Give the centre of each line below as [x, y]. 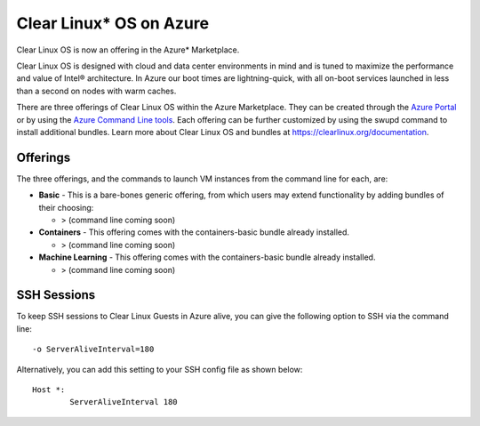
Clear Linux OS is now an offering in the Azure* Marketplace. [128, 50]
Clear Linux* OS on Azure [112, 23]
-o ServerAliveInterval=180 [93, 350]
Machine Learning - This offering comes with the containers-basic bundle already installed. [207, 257]
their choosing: [66, 207]
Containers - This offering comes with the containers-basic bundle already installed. [194, 232]
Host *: [49, 390]
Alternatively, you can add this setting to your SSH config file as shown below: [160, 369]
